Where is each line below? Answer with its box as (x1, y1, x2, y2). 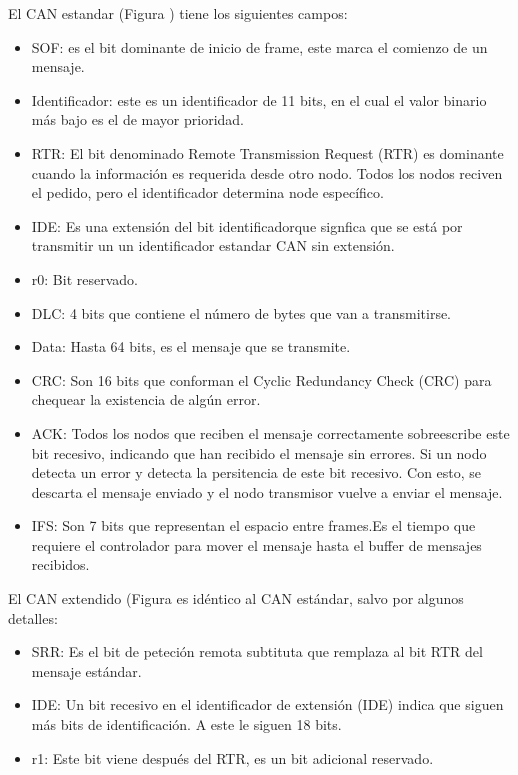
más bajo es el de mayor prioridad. (31, 109, 245, 130)
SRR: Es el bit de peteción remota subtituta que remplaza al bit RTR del (31, 641, 483, 662)
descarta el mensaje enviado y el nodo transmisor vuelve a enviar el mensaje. (31, 481, 503, 502)
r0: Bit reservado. (31, 268, 138, 289)
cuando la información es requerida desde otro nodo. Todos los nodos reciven (31, 162, 503, 183)
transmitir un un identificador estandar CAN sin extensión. (31, 235, 395, 256)
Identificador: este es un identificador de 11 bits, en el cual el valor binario (31, 89, 487, 110)
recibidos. (31, 554, 90, 575)
